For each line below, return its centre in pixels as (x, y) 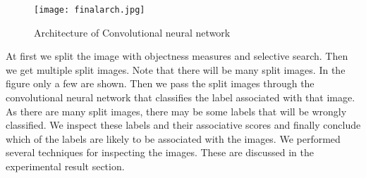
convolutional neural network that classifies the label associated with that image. (181, 97)
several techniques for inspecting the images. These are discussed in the (160, 152)
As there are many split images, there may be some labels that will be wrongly (176, 111)
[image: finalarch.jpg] (90, 10)
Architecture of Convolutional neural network (132, 32)
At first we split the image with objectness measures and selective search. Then (177, 56)
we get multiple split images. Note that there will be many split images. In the (176, 69)
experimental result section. (65, 166)
